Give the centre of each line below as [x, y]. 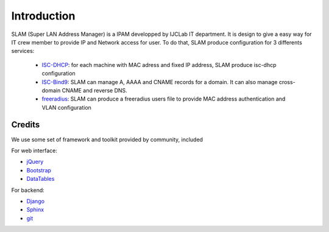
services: [23, 51]
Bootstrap [39, 170]
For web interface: [34, 150]
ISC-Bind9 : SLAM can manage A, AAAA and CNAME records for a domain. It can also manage [160, 82]
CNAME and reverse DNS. [94, 90]
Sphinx [35, 209]
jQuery [35, 162]
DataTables [41, 179]
